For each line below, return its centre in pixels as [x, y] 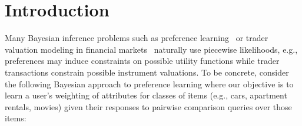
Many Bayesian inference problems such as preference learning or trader [137, 38]
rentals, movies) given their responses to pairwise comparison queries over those [148, 106]
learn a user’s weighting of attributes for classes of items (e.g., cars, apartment [146, 95]
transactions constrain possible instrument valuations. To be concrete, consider [147, 72]
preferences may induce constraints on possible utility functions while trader [142, 61]
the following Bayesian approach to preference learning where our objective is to [149, 84]
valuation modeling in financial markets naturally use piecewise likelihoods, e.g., [151, 49]
